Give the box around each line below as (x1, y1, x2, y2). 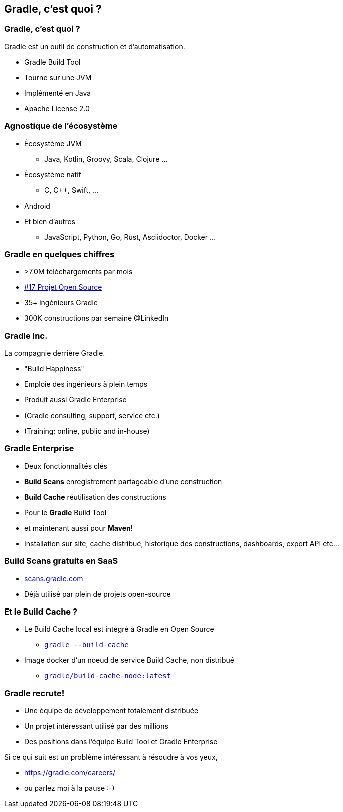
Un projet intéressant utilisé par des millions (24, 722, 168, 731)
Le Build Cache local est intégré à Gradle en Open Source (24, 625, 214, 634)
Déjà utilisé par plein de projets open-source (24, 589, 171, 598)
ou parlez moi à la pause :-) (24, 784, 115, 793)
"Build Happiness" (24, 364, 84, 373)
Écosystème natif (24, 170, 81, 179)
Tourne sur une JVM (24, 73, 92, 82)
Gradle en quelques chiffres (4, 249, 115, 259)
